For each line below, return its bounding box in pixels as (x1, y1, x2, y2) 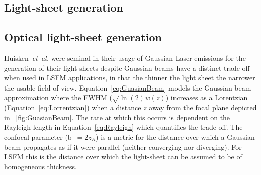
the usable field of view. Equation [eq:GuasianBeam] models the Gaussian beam (4, 82, 251, 93)
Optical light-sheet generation (4, 29, 162, 45)
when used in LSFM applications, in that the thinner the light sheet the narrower (4, 72, 255, 83)
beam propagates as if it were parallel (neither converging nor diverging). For (4, 141, 242, 152)
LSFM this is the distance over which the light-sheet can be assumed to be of (4, 151, 242, 162)
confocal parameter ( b (4, 131, 72, 142)
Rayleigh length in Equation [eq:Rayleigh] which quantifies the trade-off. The (4, 122, 243, 132)
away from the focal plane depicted (149, 102, 257, 113)
